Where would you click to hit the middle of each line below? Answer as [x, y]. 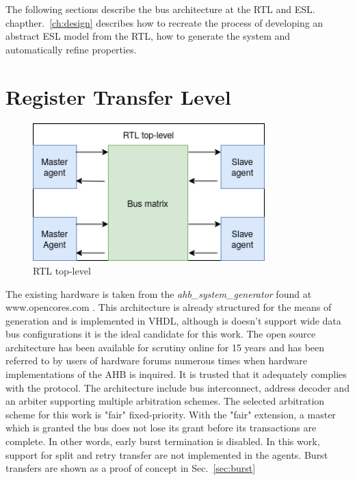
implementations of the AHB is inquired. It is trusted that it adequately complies [176, 374]
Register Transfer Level [118, 96]
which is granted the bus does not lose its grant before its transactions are [161, 428]
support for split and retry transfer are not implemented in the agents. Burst [167, 454]
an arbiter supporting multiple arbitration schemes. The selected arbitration [165, 401]
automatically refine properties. [71, 49]
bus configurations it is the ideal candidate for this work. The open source [161, 334]
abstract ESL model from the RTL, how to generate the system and [148, 36]
